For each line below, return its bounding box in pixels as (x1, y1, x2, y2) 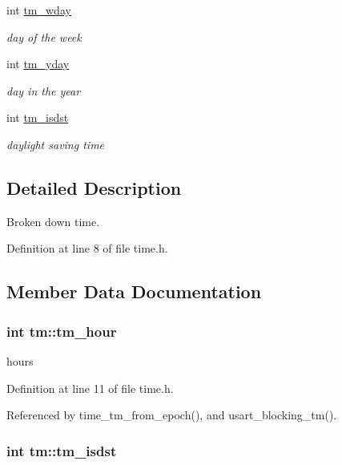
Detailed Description (6, 175, 182, 200)
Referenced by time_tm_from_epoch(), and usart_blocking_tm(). (6, 406, 337, 423)
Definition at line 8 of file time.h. (6, 240, 168, 257)
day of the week (6, 28, 82, 45)
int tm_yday (6, 55, 70, 72)
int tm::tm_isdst (6, 440, 117, 460)
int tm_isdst (6, 109, 69, 126)
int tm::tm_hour (6, 321, 117, 341)
